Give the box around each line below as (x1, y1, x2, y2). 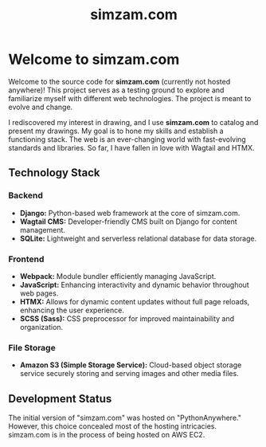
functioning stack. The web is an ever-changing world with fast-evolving (8, 134, 247, 144)
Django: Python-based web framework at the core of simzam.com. (19, 208, 241, 218)
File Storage (8, 342, 56, 353)
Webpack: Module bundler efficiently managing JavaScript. (19, 271, 217, 280)
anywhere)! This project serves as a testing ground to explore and (8, 85, 225, 95)
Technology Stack (8, 166, 100, 180)
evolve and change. (8, 102, 73, 112)
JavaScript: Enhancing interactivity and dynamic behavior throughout (19, 280, 249, 289)
